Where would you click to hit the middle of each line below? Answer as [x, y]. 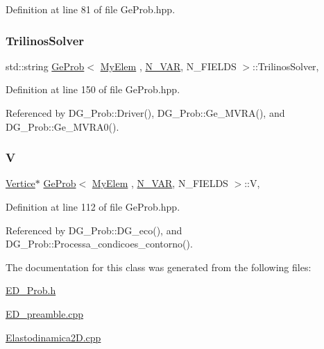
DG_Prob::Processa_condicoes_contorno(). [99, 244]
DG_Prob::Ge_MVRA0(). [62, 126]
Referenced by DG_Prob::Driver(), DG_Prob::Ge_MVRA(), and [145, 113]
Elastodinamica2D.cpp [53, 337]
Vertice [20, 183]
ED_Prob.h [31, 290]
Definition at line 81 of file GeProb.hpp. [91, 9]
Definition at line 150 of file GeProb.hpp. [93, 89]
